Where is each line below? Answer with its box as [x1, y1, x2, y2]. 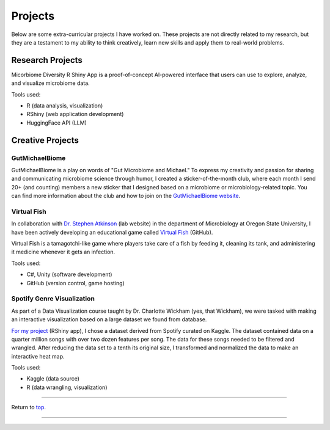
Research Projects [11, 55, 82, 65]
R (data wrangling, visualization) [26, 384, 108, 391]
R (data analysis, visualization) [26, 102, 103, 109]
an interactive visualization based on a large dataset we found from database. [11, 316, 207, 323]
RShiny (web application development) [26, 111, 124, 118]
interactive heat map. [11, 352, 65, 360]
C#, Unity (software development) [26, 271, 112, 278]
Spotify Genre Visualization [11, 294, 95, 303]
